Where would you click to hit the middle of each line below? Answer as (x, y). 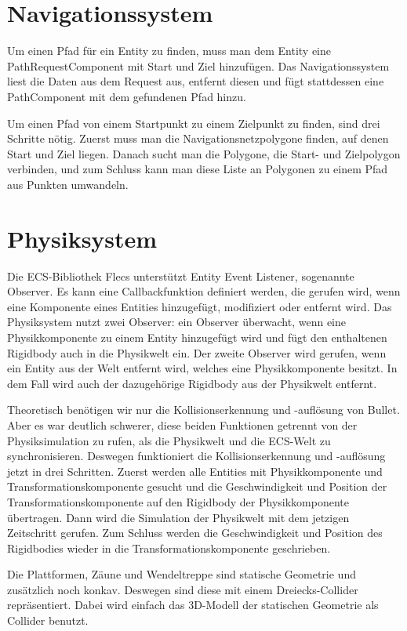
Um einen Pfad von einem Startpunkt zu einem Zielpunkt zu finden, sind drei (194, 123)
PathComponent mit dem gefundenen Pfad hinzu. (127, 96)
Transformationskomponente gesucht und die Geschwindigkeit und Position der (197, 486)
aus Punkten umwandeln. (68, 184)
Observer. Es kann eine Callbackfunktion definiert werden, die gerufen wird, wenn (204, 291)
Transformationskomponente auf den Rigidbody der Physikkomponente (178, 501)
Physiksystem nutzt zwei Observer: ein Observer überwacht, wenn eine (177, 322)
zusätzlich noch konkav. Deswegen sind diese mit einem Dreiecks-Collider (183, 589)
